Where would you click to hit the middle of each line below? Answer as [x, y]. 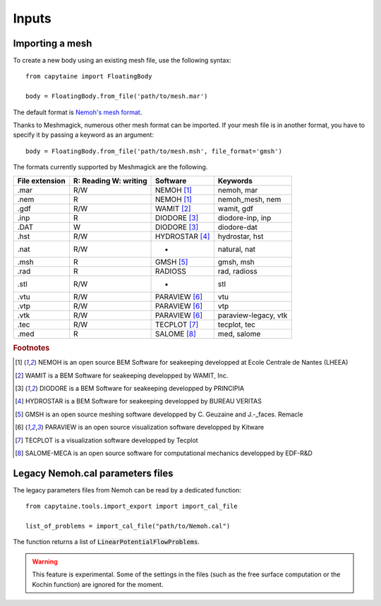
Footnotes [31, 348]
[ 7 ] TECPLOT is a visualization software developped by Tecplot [107, 440]
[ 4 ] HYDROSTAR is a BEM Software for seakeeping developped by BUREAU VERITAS [139, 401]
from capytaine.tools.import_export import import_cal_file [132, 507]
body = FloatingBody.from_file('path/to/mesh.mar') [117, 96]
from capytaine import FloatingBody [89, 77]
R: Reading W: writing [110, 181]
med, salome [239, 334]
